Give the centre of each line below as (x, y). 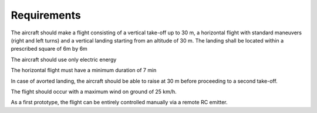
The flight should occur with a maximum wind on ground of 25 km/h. (94, 91)
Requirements (46, 15)
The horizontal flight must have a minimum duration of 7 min (84, 70)
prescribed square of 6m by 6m (49, 49)
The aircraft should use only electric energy (64, 59)
